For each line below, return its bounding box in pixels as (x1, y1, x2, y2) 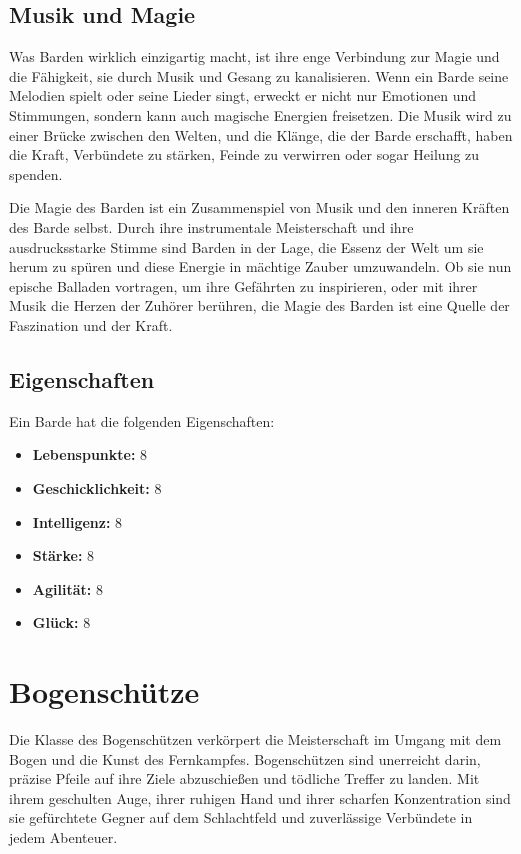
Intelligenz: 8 (32, 511, 123, 532)
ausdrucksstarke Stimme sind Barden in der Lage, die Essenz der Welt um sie (9, 236, 484, 257)
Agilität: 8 (32, 578, 103, 599)
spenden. (9, 163, 63, 184)
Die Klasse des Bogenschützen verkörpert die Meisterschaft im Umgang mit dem (9, 729, 502, 749)
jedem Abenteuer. (9, 826, 118, 847)
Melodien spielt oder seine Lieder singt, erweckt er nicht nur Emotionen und (9, 85, 477, 106)
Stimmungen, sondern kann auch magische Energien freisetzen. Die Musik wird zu (9, 104, 512, 125)
